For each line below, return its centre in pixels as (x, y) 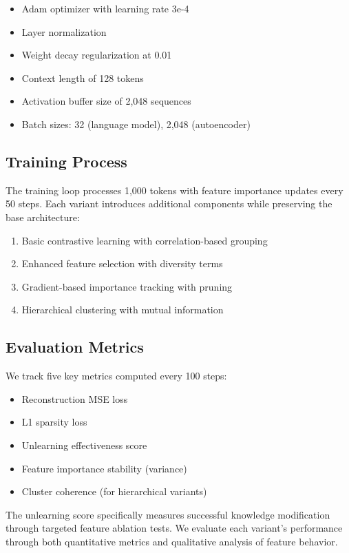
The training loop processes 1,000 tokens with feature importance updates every (174, 190)
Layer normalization (64, 31)
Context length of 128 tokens (83, 77)
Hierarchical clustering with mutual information (123, 310)
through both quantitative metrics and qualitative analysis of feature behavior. (172, 541)
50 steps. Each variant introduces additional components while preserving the (169, 204)
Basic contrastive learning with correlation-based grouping (145, 240)
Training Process (66, 161)
